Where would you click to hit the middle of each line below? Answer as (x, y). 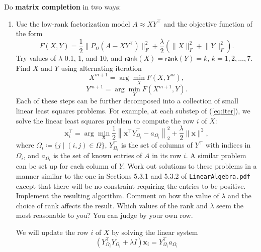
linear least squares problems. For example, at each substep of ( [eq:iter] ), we (133, 110)
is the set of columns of (157, 145)
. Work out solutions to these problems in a (190, 166)
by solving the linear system (155, 232)
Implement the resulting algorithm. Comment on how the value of (117, 196)
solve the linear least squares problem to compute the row (105, 120)
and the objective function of (208, 23)
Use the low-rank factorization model (73, 23)
